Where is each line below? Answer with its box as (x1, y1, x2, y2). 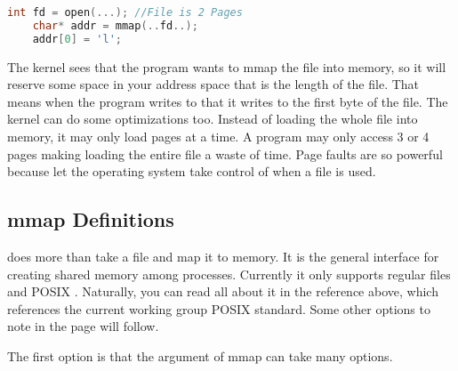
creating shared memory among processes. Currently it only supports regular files (7, 264, 451, 283)
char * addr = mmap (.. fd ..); (32, 19, 198, 32)
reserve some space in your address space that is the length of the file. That (7, 75, 420, 93)
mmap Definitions (7, 206, 174, 233)
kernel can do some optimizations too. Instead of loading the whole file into (7, 109, 418, 128)
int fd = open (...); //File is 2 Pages (7, 6, 243, 19)
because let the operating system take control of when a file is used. (7, 162, 376, 181)
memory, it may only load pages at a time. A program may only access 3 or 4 (7, 127, 430, 145)
